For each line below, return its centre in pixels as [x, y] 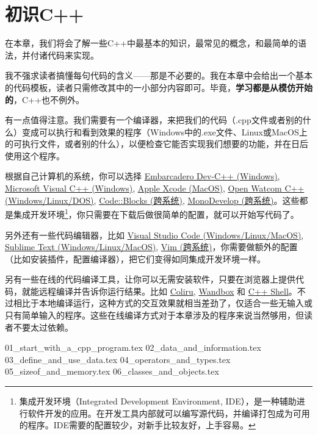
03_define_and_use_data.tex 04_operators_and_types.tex [118, 359]
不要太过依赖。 [43, 327]
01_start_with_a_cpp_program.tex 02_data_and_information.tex [133, 347]
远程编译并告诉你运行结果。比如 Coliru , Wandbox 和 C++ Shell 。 [168, 291]
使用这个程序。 [35, 155]
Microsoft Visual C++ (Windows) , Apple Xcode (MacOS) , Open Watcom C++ [155, 188]
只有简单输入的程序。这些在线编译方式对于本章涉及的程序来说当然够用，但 [154, 315]
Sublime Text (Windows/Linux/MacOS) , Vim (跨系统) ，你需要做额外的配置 [151, 247]
